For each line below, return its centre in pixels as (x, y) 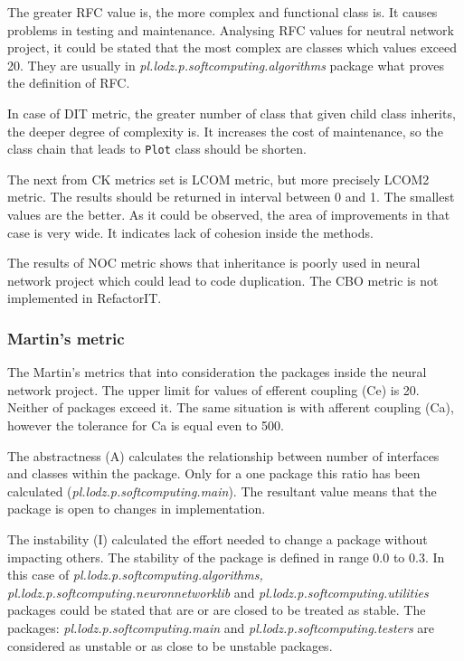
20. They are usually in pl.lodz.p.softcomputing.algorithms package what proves (226, 65)
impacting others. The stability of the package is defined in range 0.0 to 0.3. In (226, 557)
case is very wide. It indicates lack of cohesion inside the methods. (190, 232)
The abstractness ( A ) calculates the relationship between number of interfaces (223, 455)
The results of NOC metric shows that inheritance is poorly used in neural (214, 263)
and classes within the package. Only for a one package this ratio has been (214, 473)
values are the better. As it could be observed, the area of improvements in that (229, 214)
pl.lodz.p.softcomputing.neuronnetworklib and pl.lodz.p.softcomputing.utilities (218, 592)
